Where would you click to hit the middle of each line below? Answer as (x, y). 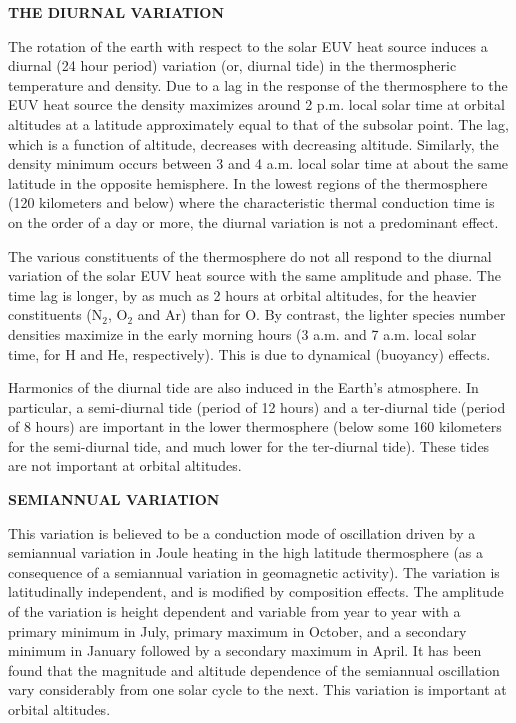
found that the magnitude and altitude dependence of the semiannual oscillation (254, 669)
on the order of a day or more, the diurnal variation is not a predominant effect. (253, 221)
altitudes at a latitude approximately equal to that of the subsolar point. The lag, (258, 123)
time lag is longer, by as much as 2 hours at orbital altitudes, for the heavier (242, 294)
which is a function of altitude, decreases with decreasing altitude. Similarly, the (253, 143)
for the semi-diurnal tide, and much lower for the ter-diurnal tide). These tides (249, 445)
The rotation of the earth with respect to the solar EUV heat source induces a (248, 45)
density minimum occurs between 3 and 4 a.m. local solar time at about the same (258, 163)
